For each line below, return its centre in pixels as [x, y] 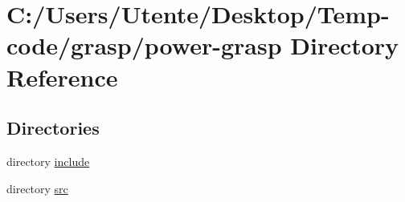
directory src [37, 188]
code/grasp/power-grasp [144, 45]
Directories [53, 128]
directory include [48, 161]
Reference [62, 77]
